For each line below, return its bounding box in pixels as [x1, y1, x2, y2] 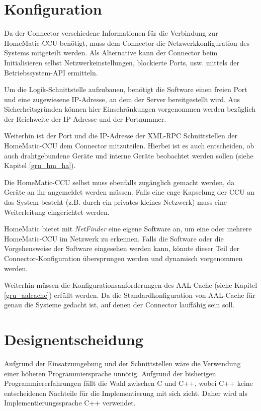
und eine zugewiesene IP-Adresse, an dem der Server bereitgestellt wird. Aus [4, 94, 240, 104]
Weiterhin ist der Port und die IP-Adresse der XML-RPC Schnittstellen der [4, 130, 237, 141]
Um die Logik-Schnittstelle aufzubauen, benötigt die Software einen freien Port [4, 84, 247, 95]
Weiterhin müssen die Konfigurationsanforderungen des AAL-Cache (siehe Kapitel [4, 280, 257, 290]
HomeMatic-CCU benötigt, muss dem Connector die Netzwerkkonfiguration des [4, 37, 249, 48]
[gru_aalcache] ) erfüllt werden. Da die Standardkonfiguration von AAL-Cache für [4, 289, 255, 300]
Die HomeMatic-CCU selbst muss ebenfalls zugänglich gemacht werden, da [4, 177, 235, 187]
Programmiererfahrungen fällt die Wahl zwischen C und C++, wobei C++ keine [4, 378, 253, 388]
